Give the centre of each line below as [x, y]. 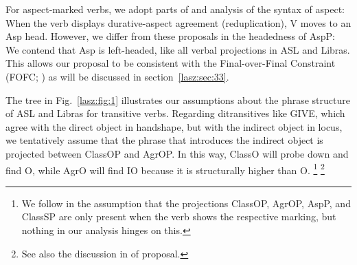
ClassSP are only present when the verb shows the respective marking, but [179, 216]
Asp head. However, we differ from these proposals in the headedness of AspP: [170, 36]
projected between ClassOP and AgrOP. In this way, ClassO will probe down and [177, 153]
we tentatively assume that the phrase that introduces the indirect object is [164, 140]
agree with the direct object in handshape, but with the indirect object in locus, [174, 126]
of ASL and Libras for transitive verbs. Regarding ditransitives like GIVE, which [175, 113]
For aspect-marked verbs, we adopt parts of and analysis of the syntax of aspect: [175, 9]
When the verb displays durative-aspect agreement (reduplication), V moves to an [178, 22]
